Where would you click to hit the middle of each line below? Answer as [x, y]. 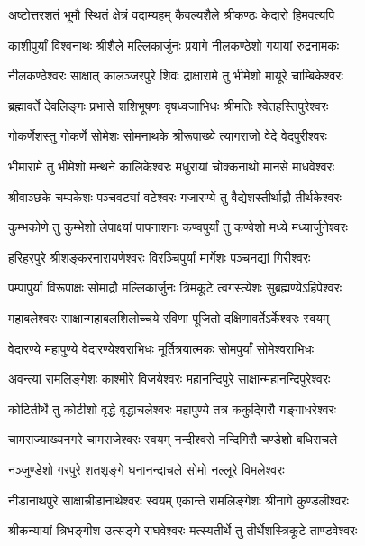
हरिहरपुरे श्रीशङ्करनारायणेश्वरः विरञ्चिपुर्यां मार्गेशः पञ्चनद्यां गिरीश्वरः [160, 257]
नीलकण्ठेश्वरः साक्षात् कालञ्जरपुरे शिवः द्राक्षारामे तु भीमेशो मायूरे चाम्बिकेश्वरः [176, 75]
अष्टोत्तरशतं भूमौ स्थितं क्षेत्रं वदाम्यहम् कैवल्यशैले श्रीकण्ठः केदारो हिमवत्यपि [172, 14]
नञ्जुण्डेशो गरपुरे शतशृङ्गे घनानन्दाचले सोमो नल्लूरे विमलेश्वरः [146, 469]
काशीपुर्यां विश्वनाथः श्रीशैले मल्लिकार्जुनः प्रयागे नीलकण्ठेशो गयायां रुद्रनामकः [174, 45]
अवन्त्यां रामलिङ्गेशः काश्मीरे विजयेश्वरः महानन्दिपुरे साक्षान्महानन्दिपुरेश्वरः [169, 379]
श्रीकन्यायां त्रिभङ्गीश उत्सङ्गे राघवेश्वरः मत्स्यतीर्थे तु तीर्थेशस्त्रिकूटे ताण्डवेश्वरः [183, 530]
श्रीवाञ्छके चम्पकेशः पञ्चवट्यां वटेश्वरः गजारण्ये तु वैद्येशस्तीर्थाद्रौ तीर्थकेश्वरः [175, 196]
